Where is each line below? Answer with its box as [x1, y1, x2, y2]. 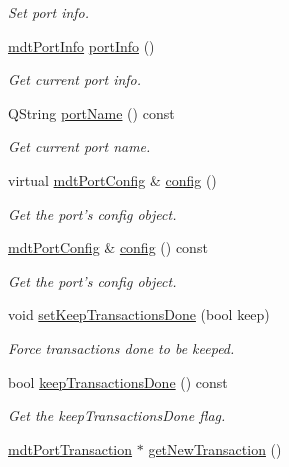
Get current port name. [8, 136, 151, 157]
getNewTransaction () [148, 438, 282, 459]
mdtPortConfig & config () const [8, 237, 208, 258]
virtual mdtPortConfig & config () [8, 169, 217, 190]
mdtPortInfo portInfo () [8, 35, 155, 56]
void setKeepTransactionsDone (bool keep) [8, 304, 270, 325]
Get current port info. [8, 69, 142, 90]
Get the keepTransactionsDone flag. [8, 405, 226, 426]
